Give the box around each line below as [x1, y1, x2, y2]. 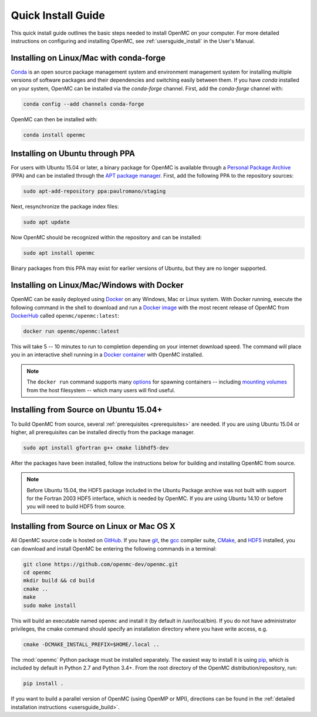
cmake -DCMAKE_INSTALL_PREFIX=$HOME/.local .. [23, 641, 160, 648]
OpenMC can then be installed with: [11, 115, 98, 123]
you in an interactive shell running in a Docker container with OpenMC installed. [11, 351, 204, 358]
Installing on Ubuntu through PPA [11, 148, 135, 158]
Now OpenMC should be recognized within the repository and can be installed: [11, 234, 202, 241]
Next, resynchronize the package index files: [11, 203, 119, 210]
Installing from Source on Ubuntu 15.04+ [11, 405, 163, 415]
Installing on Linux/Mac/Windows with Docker [11, 280, 184, 291]
